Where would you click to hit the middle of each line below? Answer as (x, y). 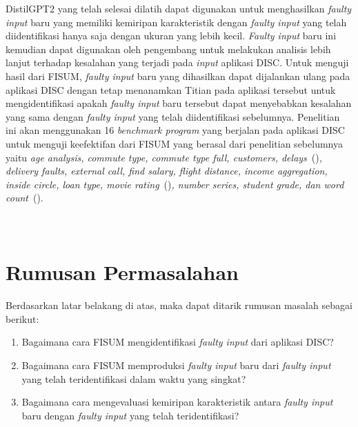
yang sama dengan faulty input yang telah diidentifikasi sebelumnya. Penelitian (173, 116)
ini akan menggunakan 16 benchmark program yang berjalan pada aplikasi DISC (175, 130)
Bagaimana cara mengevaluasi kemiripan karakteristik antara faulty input (177, 402)
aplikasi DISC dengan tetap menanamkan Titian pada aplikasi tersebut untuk (171, 89)
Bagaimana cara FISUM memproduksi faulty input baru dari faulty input (176, 365)
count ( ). (24, 198)
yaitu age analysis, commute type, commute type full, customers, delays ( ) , (164, 157)
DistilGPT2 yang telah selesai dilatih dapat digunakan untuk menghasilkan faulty (179, 8)
